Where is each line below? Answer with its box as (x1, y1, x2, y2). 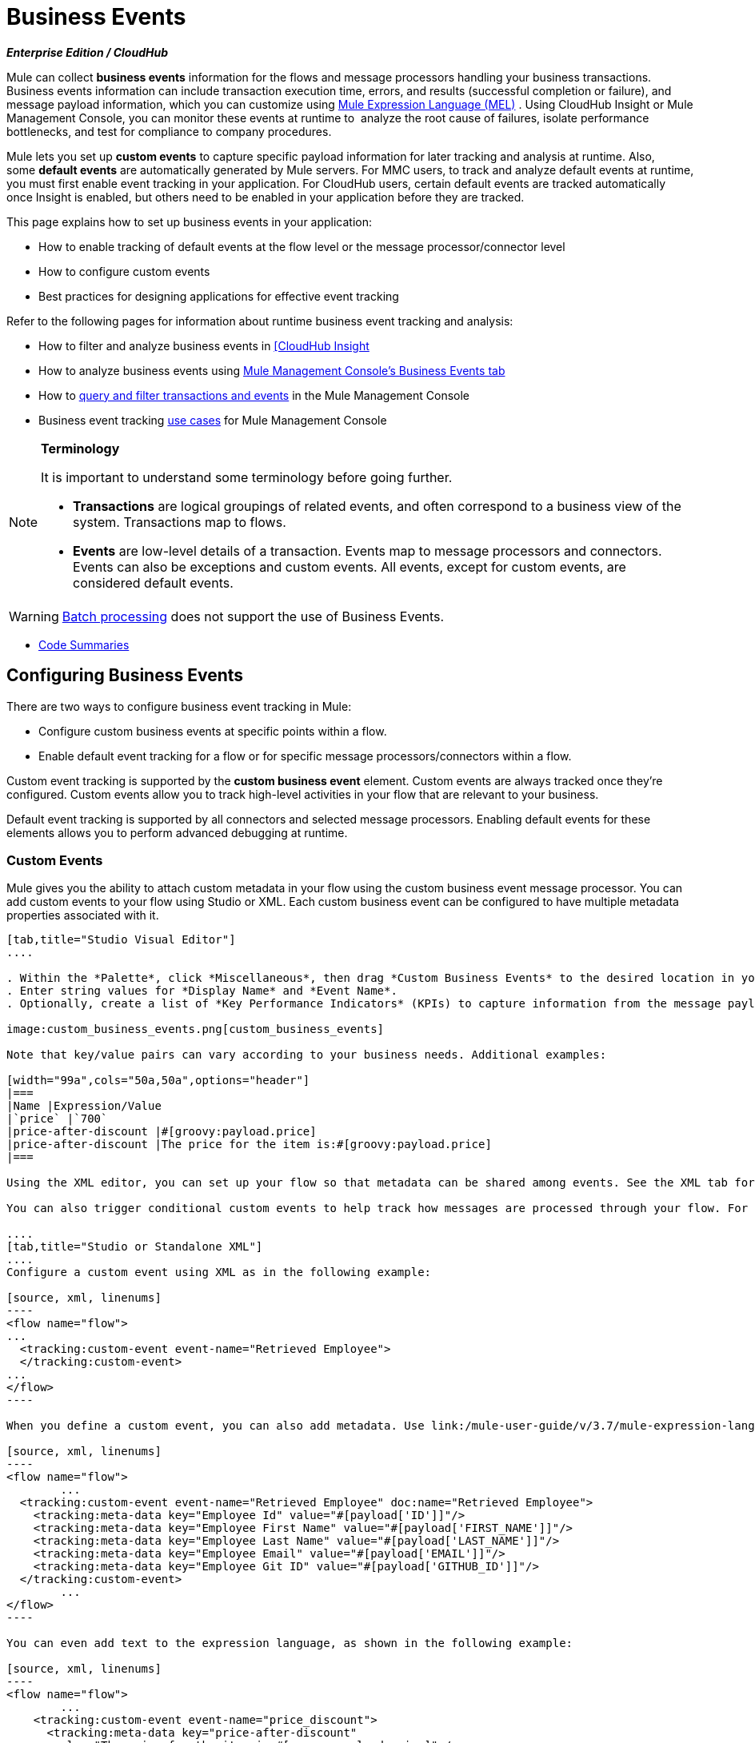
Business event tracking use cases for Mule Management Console (38, 413, 387, 427)
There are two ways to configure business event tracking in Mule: (6, 699, 352, 713)
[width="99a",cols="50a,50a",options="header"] (6, 1074, 310, 1087)
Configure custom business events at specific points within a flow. (38, 724, 387, 738)
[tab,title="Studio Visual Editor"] (6, 933, 236, 947)
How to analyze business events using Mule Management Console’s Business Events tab (38, 363, 505, 377)
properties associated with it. (6, 908, 159, 923)
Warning (9, 608, 59, 624)
